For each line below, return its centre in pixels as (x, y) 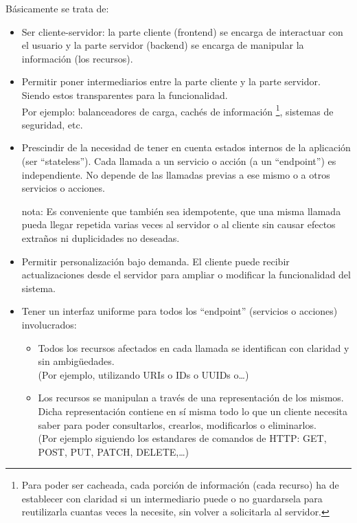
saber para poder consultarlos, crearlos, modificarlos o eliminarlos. (177, 424)
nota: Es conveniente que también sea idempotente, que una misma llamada (181, 211)
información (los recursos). (77, 58)
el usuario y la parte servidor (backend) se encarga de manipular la (163, 45)
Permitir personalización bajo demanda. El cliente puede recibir (156, 261)
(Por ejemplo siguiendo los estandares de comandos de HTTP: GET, (182, 438)
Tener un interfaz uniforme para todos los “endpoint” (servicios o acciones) (180, 311)
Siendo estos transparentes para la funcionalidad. (125, 94)
